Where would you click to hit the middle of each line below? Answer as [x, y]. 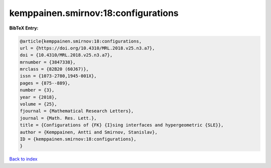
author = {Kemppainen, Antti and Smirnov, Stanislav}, [89, 132]
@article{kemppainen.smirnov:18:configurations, [81, 41]
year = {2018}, [38, 97]
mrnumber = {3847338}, [48, 62]
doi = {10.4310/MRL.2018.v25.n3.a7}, [66, 55]
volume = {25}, [38, 104]
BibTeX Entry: [24, 28]
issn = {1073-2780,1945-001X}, [58, 76]
